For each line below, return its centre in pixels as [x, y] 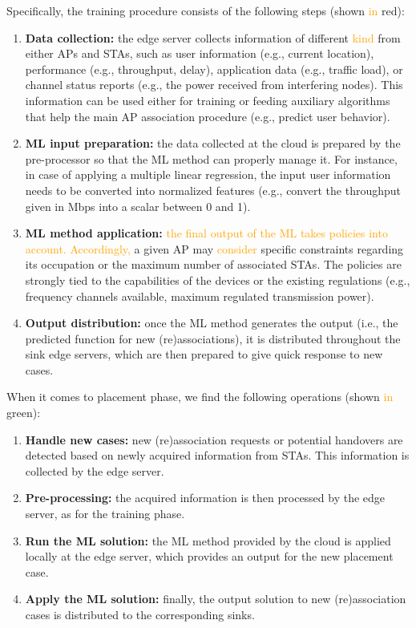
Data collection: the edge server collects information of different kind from [213, 37]
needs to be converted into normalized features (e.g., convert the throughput [213, 190]
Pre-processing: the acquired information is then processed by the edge [205, 498]
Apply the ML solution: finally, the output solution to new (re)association [216, 599]
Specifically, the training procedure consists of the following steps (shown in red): [206, 10]
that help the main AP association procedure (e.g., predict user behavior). [208, 116]
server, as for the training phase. [105, 514]
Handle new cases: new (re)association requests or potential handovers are [214, 439]
